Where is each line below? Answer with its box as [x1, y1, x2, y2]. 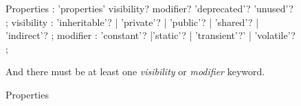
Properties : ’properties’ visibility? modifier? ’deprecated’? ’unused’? [5, 1, 293, 15]
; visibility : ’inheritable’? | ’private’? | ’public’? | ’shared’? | [5, 14, 259, 29]
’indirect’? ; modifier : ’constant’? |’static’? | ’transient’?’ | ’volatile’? [5, 28, 296, 42]
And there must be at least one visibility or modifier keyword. [5, 64, 265, 79]
